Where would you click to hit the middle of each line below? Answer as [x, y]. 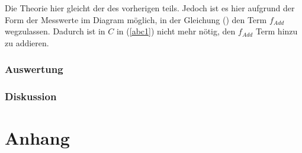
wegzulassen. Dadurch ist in [55, 31]
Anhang [37, 138]
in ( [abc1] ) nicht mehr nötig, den [176, 31]
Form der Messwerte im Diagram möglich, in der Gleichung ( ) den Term [136, 19]
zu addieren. [27, 42]
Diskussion [31, 96]
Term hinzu [277, 31]
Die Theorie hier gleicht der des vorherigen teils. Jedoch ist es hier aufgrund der [150, 8]
